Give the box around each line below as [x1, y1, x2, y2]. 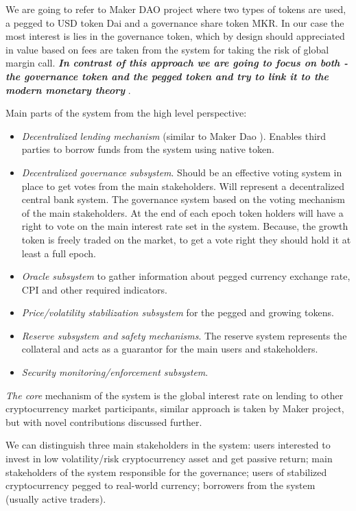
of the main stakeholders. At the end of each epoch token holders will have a [21, 205, 344, 219]
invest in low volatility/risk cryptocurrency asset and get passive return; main [5, 451, 333, 466]
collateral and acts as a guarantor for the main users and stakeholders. [21, 342, 318, 356]
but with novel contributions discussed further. [5, 414, 202, 429]
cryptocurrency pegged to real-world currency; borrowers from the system [5, 478, 316, 492]
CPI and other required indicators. [21, 282, 167, 296]
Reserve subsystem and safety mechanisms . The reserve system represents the [21, 328, 347, 342]
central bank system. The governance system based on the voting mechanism [21, 192, 345, 206]
